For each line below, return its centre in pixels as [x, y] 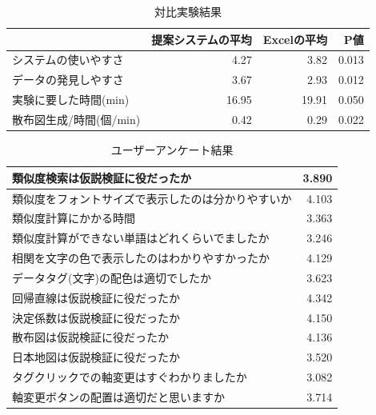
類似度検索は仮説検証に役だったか [102, 177]
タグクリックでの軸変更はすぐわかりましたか [130, 377]
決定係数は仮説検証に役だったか [96, 317]
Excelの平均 [295, 39]
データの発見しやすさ [68, 80]
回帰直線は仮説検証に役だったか [96, 297]
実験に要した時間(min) [71, 100]
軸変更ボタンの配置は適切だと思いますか [118, 396]
